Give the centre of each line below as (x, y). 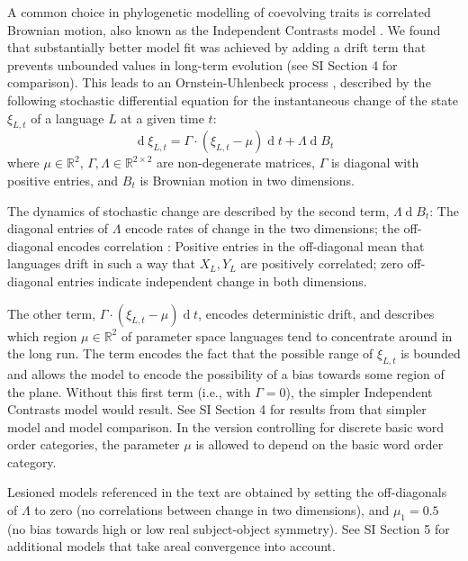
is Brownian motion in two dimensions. (247, 180)
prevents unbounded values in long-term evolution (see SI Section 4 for (202, 64)
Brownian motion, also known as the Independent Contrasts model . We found (224, 29)
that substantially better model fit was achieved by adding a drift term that (217, 47)
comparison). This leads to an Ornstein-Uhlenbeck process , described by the (219, 82)
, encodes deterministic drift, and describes (316, 313)
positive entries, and (63, 180)
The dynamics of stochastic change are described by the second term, (198, 210)
